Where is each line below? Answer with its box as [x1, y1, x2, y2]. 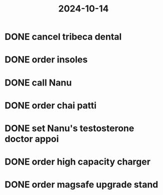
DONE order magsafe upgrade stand [4, 179, 158, 190]
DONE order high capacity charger [4, 156, 151, 167]
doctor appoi [4, 133, 59, 144]
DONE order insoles [4, 54, 88, 65]
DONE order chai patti [4, 99, 97, 111]
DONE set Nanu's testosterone [4, 122, 134, 134]
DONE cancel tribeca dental [4, 31, 122, 42]
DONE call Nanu [4, 77, 72, 88]
